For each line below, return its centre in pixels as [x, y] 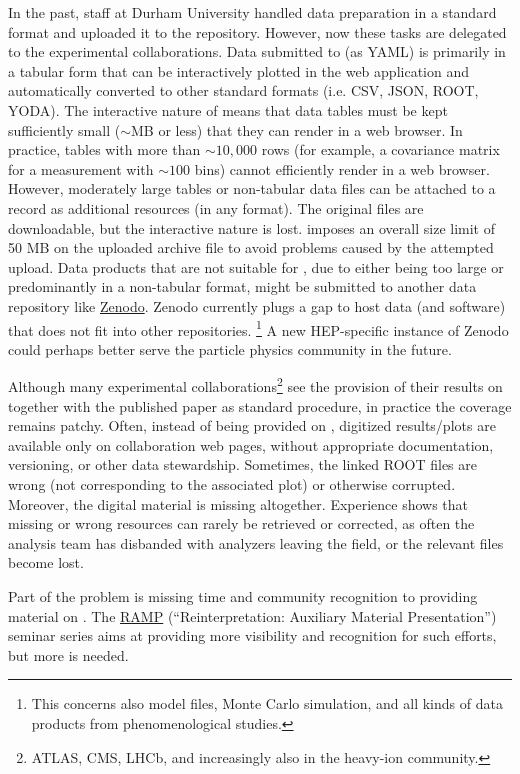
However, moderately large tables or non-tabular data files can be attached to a [252, 188]
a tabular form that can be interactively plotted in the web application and [238, 70]
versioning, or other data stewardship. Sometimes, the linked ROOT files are [242, 464]
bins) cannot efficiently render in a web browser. [342, 168]
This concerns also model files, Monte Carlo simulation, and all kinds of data [267, 703]
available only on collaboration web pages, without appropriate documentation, [251, 444]
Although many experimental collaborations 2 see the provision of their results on [255, 384]
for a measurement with [81, 168]
